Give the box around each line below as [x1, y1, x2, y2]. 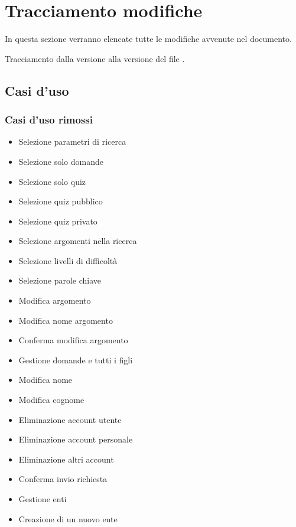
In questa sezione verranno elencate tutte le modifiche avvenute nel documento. [5, 32, 292, 45]
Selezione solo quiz [18, 175, 86, 187]
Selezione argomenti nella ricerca [18, 235, 137, 247]
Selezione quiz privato [18, 214, 97, 227]
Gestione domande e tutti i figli [18, 353, 133, 366]
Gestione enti [18, 493, 67, 505]
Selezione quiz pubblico [18, 195, 103, 207]
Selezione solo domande [18, 155, 103, 167]
